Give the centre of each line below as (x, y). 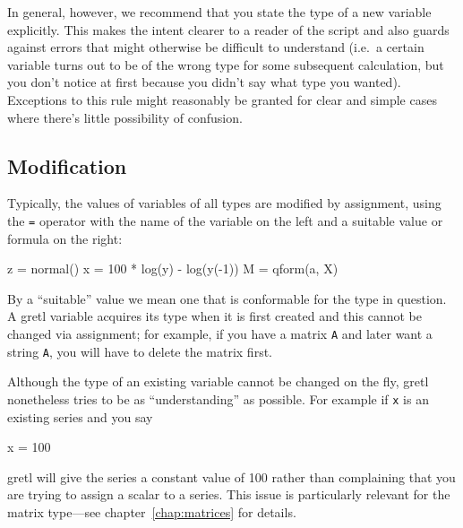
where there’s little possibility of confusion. (125, 117)
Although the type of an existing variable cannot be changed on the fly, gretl (218, 381)
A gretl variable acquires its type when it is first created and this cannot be (214, 316)
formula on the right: (65, 238)
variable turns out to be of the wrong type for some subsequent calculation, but (226, 64)
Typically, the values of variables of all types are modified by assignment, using (224, 203)
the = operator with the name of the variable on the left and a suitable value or (225, 220)
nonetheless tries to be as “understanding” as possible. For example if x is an (218, 398)
